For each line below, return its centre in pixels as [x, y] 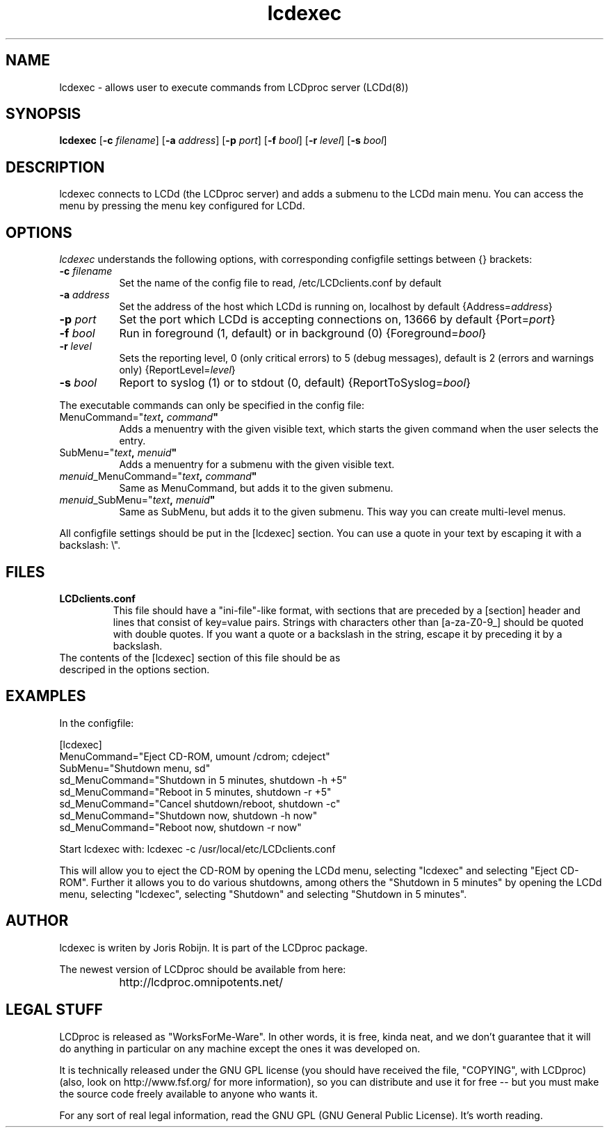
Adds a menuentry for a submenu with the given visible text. [257, 465]
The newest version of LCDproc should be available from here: [203, 969]
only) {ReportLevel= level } [177, 370]
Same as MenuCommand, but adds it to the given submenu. [256, 488]
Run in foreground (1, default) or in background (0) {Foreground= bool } [303, 334]
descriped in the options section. [135, 669]
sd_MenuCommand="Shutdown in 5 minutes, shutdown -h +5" [203, 780]
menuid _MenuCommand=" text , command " [158, 476]
